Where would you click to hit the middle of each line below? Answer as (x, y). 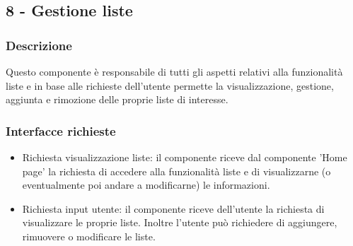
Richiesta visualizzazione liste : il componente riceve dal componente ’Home (185, 157)
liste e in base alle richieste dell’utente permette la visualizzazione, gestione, (170, 85)
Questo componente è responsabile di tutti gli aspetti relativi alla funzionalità (174, 71)
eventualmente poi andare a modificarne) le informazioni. (146, 185)
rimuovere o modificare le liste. (89, 236)
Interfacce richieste (61, 130)
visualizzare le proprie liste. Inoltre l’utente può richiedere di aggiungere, (180, 222)
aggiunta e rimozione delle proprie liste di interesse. (117, 99)
